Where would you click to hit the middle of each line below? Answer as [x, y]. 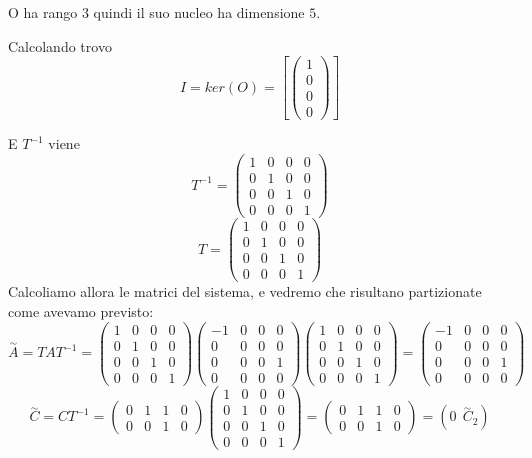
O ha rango [43, 12]
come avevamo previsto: [81, 310]
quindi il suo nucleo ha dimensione [199, 12]
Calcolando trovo [60, 45]
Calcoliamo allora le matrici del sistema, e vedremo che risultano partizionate [245, 291]
